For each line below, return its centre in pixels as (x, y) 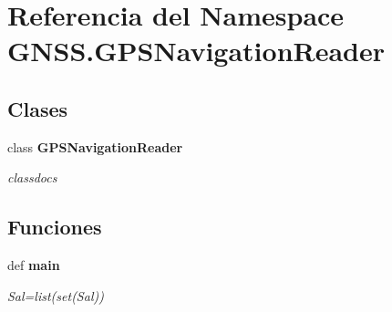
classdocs (32, 177)
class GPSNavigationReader (95, 146)
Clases (38, 108)
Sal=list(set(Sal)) (56, 295)
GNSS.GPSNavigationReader (196, 51)
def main (34, 265)
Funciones (55, 227)
